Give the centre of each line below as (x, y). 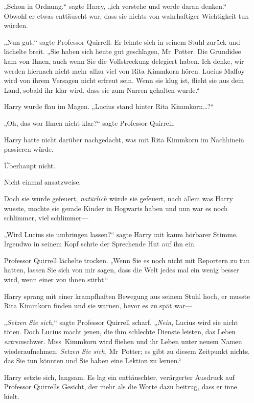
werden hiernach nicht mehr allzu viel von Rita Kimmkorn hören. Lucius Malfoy (124, 70)
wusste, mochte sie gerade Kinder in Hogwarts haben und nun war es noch (116, 208)
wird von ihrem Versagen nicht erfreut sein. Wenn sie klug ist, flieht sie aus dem (124, 80)
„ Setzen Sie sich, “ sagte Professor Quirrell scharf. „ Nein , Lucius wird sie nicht (121, 322)
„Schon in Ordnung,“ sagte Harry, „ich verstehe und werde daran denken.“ (115, 6)
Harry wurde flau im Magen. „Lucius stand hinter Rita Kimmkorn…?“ (109, 106)
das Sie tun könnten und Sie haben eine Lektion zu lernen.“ (93, 361)
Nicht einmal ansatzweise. (43, 182)
